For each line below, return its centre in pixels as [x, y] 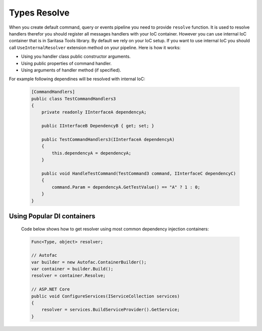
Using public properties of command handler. [66, 63]
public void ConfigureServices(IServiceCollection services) [106, 296]
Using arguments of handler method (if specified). [71, 70]
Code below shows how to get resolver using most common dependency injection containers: [115, 229]
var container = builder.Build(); [72, 269]
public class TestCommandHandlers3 [74, 99]
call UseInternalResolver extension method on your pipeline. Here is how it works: [95, 47]
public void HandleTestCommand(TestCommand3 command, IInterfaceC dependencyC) [139, 173]
